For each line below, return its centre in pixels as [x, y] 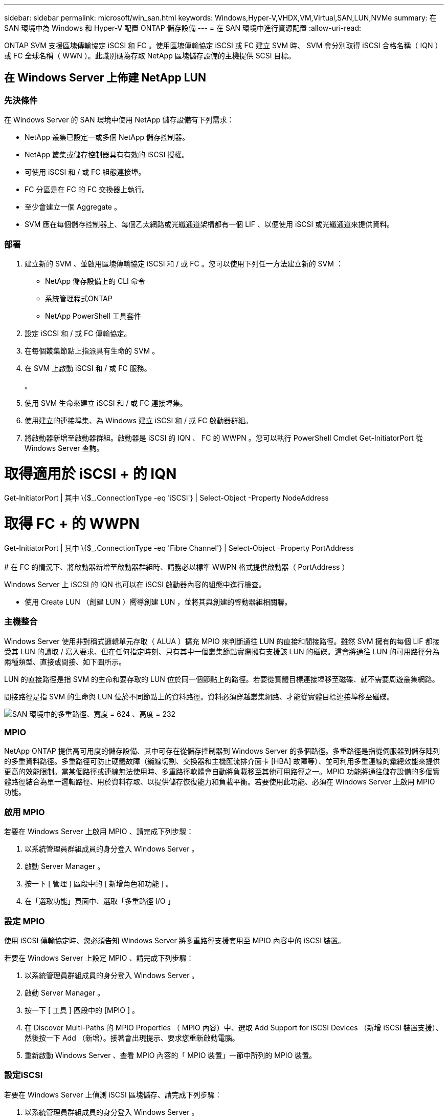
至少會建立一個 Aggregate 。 [73, 207]
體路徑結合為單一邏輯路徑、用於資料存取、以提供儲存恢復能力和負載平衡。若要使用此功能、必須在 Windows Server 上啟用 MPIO [220, 782]
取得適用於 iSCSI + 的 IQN [91, 474]
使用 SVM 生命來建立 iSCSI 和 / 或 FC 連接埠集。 [106, 403]
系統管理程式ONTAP [79, 298]
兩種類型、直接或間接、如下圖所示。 [65, 661]
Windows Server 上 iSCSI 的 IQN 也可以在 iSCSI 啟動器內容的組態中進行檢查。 [135, 584]
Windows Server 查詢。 [64, 448]
